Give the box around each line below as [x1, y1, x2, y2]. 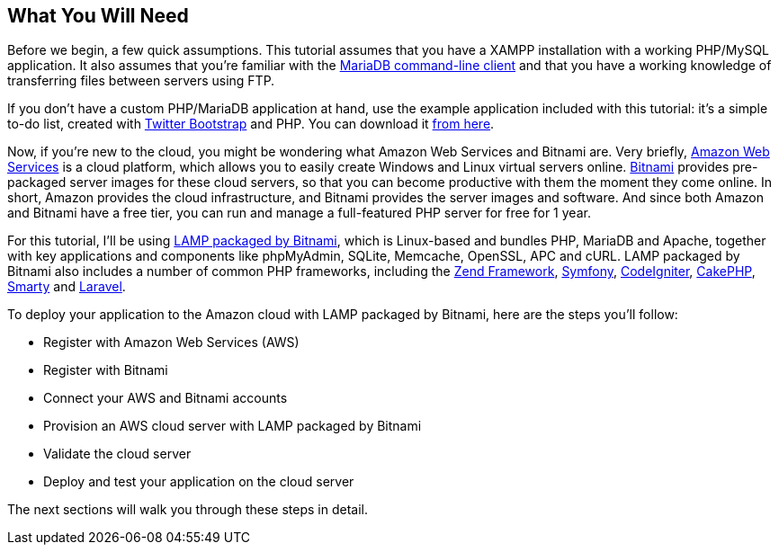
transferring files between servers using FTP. [7, 73, 275, 89]
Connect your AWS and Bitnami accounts [43, 390, 288, 406]
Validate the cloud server [43, 446, 192, 462]
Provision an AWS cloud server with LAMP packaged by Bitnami [43, 418, 422, 434]
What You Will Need [7, 4, 189, 27]
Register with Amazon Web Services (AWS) [43, 334, 300, 351]
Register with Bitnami [43, 362, 168, 378]
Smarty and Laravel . [7, 279, 126, 295]
